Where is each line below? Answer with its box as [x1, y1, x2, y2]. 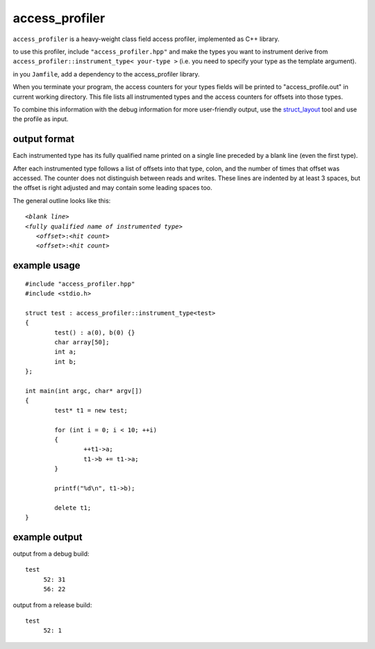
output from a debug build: [12, 550, 90, 558]
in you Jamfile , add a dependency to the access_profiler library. [12, 70, 200, 78]
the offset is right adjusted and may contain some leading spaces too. [12, 184, 212, 192]
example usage [12, 259, 81, 271]
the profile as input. [12, 115, 69, 123]
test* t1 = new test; [54, 406, 128, 414]
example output [12, 531, 83, 543]
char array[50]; [54, 338, 110, 346]
